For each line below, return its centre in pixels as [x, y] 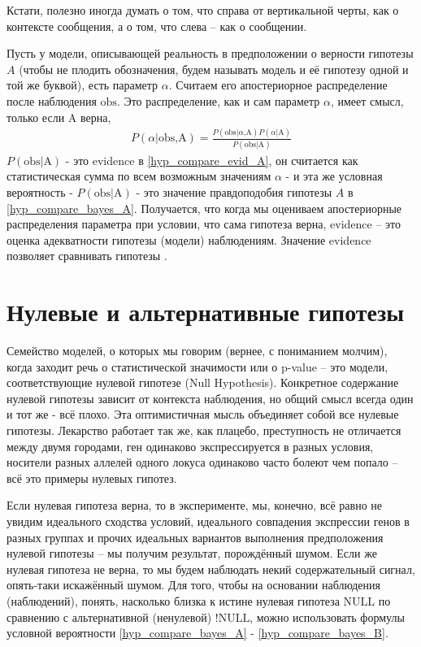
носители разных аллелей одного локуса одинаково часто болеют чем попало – [202, 462]
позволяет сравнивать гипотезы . [87, 256]
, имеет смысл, [367, 100]
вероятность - [40, 192]
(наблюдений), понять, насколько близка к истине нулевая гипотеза [173, 601]
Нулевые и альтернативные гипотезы [206, 312]
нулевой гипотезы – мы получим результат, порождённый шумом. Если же [192, 553]
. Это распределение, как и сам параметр [218, 100]
